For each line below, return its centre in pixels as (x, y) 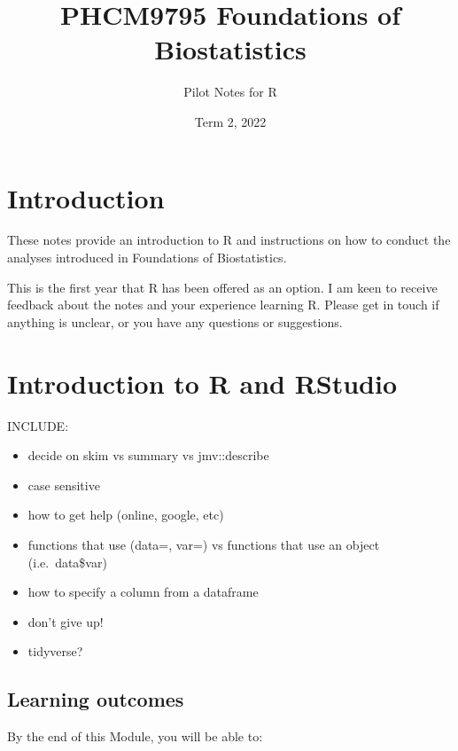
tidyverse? (55, 651)
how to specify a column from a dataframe (143, 592)
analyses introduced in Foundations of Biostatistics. (147, 258)
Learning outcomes (96, 699)
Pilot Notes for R (230, 92)
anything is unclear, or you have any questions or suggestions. (175, 321)
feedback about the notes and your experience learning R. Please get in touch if (223, 305)
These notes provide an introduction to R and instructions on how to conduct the (229, 240)
